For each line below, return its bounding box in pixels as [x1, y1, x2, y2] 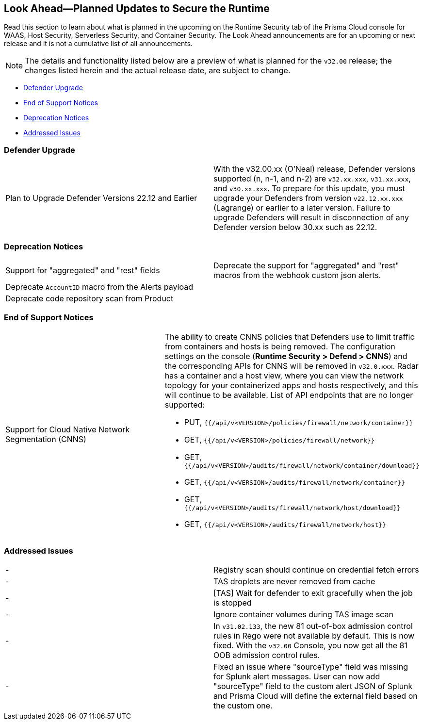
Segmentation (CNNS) [5, 434, 86, 444]
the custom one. [213, 701, 273, 711]
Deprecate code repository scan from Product [5, 293, 174, 303]
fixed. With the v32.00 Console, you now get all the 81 [213, 641, 407, 651]
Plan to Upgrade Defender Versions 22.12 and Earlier [5, 193, 197, 203]
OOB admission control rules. [213, 650, 320, 660]
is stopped [213, 598, 252, 608]
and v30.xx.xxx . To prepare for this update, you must [213, 183, 405, 194]
